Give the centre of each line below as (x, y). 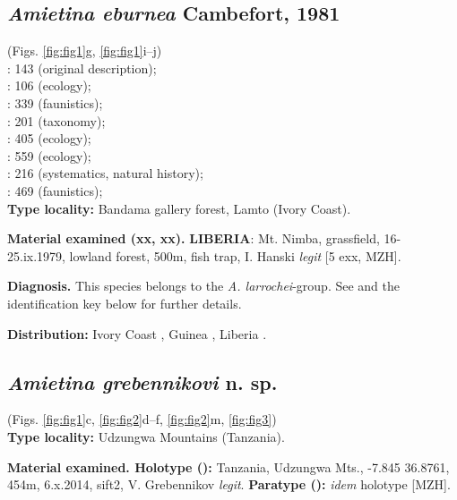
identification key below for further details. (125, 303)
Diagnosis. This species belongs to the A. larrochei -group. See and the (204, 286)
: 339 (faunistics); (55, 102)
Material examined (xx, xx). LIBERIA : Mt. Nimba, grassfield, (194, 238)
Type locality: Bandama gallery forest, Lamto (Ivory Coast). (179, 208)
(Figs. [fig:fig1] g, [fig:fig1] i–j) (85, 51)
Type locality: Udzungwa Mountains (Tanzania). (146, 436)
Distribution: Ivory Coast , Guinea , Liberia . (137, 333)
